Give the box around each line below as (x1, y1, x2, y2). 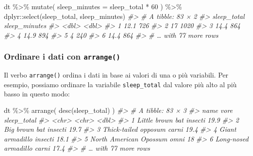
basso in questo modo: (4, 89, 70, 99)
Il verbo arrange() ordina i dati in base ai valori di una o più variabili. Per (4, 70, 229, 80)
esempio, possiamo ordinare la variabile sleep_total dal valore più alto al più (4, 79, 237, 89)
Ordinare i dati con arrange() (4, 50, 120, 62)
